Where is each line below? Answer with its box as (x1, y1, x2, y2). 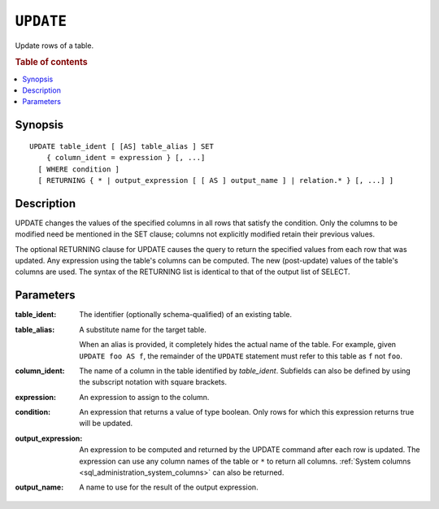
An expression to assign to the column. (79, 392, 210, 402)
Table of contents (15, 57, 89, 68)
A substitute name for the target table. (79, 324, 206, 334)
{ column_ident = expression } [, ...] (46, 153, 206, 163)
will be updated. (79, 419, 133, 429)
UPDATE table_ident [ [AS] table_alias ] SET (29, 141, 215, 150)
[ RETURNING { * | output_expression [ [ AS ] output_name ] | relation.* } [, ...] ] (37, 176, 394, 185)
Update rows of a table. (15, 41, 93, 50)
